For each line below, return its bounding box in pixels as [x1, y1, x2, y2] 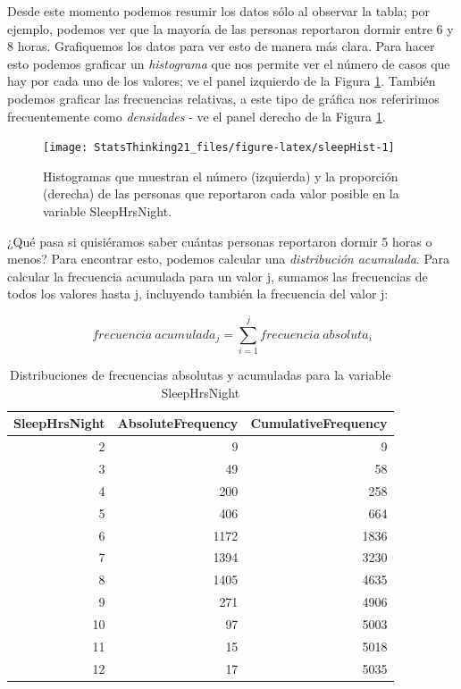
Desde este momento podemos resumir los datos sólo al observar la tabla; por [7, 2, 431, 20]
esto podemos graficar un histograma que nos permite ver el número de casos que [7, 54, 450, 72]
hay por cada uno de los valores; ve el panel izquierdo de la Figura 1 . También [7, 71, 436, 90]
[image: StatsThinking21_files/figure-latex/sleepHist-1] [43, 141, 395, 155]
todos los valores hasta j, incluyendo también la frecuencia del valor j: [7, 284, 389, 303]
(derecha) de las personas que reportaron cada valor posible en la [43, 184, 399, 203]
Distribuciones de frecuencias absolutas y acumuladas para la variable [9, 366, 391, 384]
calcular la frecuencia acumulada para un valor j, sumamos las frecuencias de [7, 266, 428, 285]
